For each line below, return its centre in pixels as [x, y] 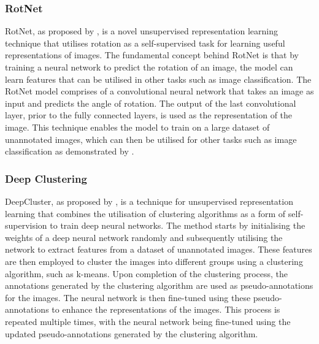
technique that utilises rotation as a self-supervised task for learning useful [145, 43]
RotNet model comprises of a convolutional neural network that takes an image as [159, 91]
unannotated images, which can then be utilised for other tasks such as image [151, 139]
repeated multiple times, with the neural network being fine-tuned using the [148, 321]
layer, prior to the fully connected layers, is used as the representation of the [149, 115]
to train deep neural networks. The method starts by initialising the [178, 225]
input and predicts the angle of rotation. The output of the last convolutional [151, 103]
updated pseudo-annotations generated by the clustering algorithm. [132, 333]
